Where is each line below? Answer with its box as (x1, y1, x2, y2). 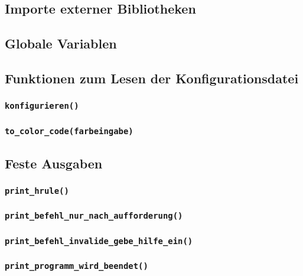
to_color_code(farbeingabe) (5, 126, 133, 136)
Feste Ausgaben (5, 154, 103, 172)
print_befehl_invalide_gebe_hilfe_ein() (5, 236, 193, 246)
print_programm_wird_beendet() (5, 261, 148, 271)
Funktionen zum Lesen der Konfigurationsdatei (5, 69, 299, 87)
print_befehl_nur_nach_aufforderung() (5, 211, 183, 221)
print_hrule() (5, 186, 69, 196)
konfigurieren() (5, 101, 79, 111)
